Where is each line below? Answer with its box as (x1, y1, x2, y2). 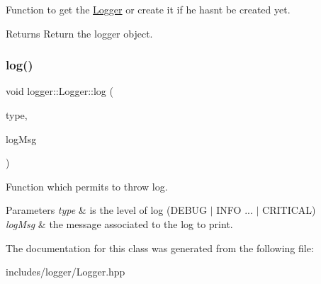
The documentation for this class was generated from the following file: (6, 240, 314, 255)
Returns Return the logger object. (6, 25, 153, 40)
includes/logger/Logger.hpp (6, 264, 125, 279)
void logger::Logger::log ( (6, 84, 113, 98)
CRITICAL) (262, 203, 316, 217)
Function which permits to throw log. (6, 178, 168, 193)
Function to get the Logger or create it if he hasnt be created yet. (6, 2, 291, 16)
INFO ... (216, 203, 253, 217)
